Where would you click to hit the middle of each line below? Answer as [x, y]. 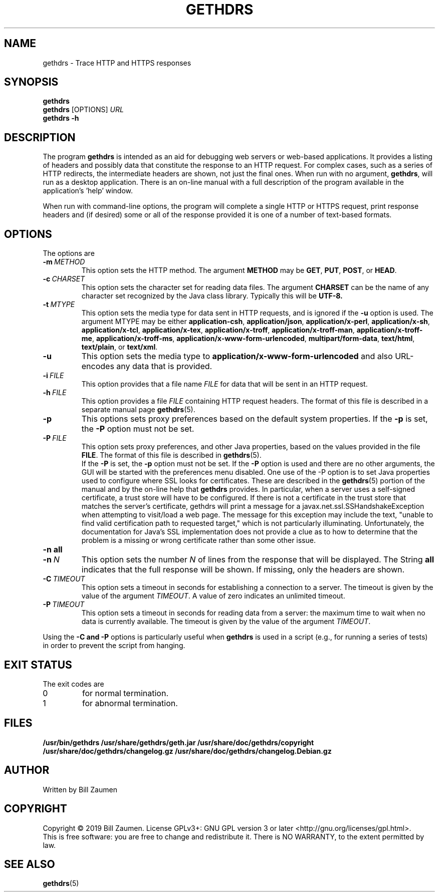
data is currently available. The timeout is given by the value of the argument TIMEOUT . [226, 622]
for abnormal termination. [130, 703]
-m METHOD [64, 262]
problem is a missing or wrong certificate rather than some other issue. [198, 540]
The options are [69, 253]
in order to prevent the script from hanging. [114, 646]
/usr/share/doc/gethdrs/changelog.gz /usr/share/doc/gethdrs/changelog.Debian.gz [187, 751]
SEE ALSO [30, 864]
